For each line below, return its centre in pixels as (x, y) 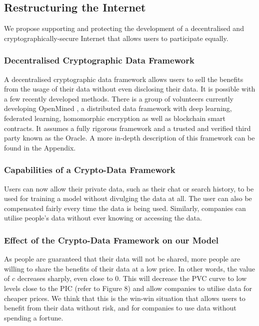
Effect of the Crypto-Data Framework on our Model (111, 240)
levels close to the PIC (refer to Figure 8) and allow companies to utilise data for (128, 288)
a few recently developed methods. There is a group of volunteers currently (119, 98)
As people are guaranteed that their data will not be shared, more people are (122, 259)
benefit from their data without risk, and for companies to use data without (120, 308)
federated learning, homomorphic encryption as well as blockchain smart (115, 118)
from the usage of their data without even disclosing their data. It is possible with (130, 89)
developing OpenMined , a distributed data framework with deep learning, (118, 108)
